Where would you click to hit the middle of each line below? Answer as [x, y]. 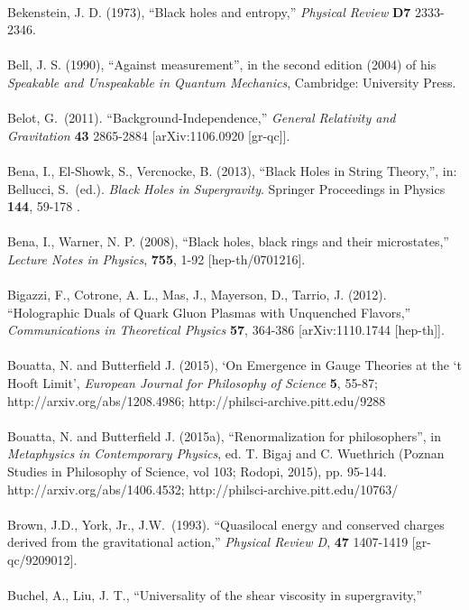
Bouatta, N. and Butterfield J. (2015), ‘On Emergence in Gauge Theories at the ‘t [234, 365]
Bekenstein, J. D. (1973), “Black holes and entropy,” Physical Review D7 [209, 11]
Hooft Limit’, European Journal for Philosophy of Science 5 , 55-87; [193, 383]
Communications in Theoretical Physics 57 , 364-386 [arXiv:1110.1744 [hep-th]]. [226, 330]
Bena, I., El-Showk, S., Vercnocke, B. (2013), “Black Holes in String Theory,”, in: [232, 170]
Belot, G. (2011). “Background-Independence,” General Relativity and [202, 118]
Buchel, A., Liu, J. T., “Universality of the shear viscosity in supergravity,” [215, 595]
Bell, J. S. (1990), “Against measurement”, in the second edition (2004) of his [222, 65]
